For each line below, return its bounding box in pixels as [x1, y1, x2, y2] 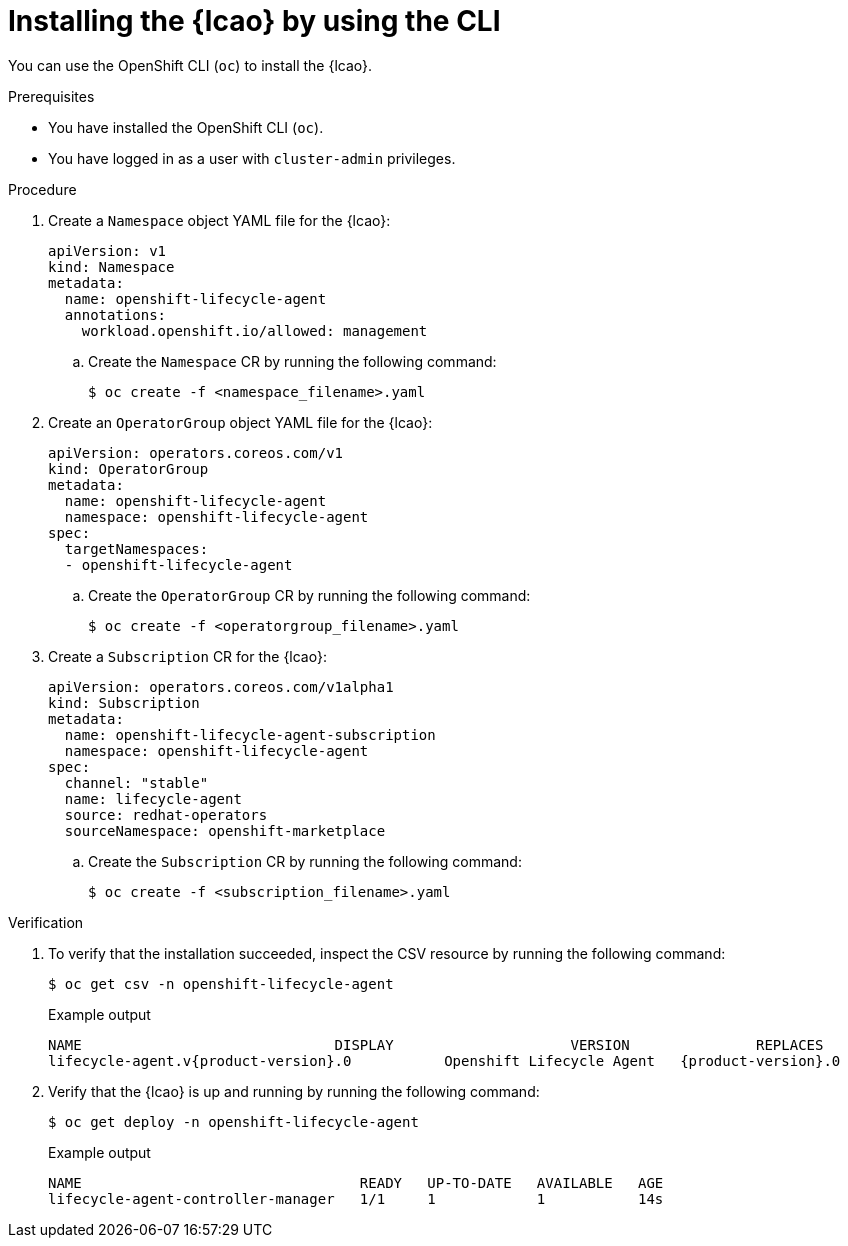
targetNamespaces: [64, 540, 209, 557]
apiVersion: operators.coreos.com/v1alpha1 [48, 678, 394, 695]
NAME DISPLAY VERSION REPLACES [48, 1036, 824, 1053]
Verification [8, 913, 84, 931]
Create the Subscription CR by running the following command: [88, 852, 522, 870]
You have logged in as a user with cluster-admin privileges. [48, 149, 456, 167]
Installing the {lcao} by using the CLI [8, 4, 501, 38]
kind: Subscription [48, 694, 200, 711]
